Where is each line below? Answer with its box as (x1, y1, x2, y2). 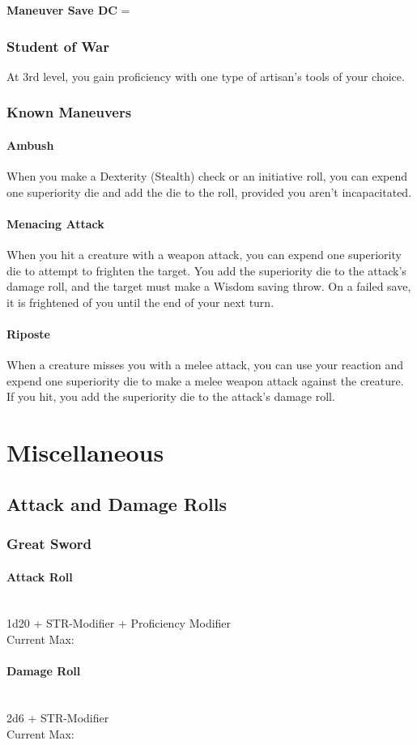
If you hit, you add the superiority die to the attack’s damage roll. (6, 388, 335, 405)
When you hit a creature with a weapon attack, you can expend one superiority (6, 246, 402, 263)
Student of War (6, 36, 109, 56)
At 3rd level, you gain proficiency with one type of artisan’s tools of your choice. (6, 67, 405, 84)
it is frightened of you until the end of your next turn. (6, 293, 274, 310)
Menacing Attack (6, 215, 104, 232)
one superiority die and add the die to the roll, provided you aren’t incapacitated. (6, 183, 412, 200)
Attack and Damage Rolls (6, 491, 227, 516)
